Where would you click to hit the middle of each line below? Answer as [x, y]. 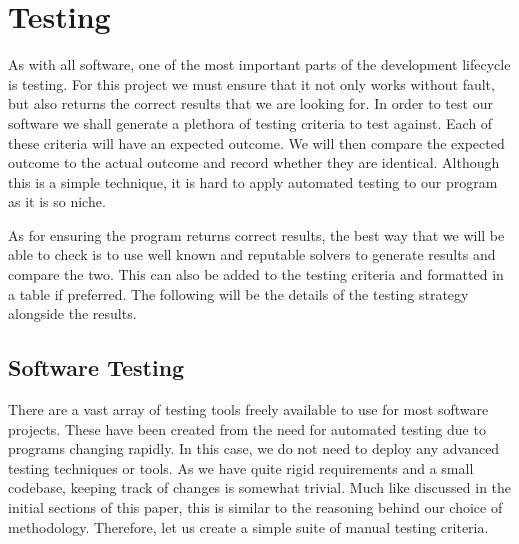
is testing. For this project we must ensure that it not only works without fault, [251, 83]
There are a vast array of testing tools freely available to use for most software [248, 409]
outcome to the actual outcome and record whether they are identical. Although [254, 162]
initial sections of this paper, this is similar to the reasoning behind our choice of [255, 507]
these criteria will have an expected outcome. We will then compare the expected [256, 142]
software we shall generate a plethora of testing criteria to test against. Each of [250, 122]
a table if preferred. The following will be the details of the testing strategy [238, 293]
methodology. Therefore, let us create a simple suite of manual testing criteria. [248, 526]
